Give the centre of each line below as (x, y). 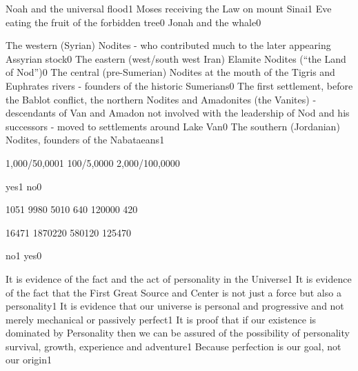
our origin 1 (29, 360)
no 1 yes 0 (24, 255)
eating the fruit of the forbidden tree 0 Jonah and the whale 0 (133, 22)
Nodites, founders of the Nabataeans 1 (85, 140)
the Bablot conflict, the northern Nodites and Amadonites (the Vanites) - (161, 99)
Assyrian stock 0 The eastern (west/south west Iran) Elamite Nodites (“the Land (176, 58)
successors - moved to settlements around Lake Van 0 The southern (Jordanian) (173, 126)
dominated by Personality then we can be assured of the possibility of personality (178, 333)
